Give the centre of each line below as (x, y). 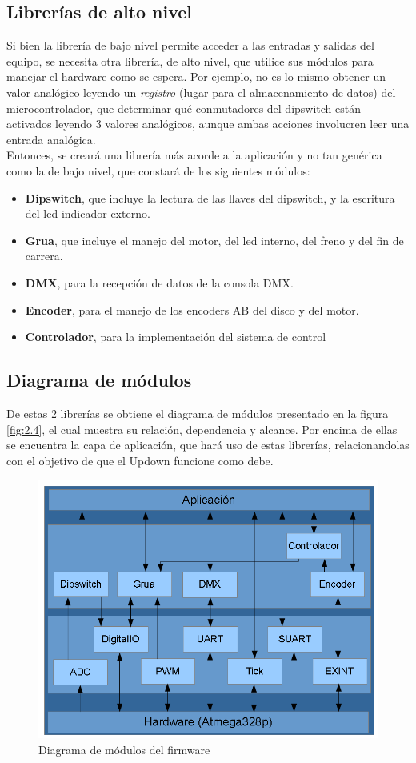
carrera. (44, 256)
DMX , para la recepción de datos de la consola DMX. (159, 282)
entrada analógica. (51, 139)
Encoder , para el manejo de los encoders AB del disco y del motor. (192, 309)
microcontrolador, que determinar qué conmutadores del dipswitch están (184, 108)
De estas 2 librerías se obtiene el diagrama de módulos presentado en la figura (198, 413)
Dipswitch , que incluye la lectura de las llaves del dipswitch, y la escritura (210, 197)
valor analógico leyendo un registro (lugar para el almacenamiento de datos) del (201, 92)
